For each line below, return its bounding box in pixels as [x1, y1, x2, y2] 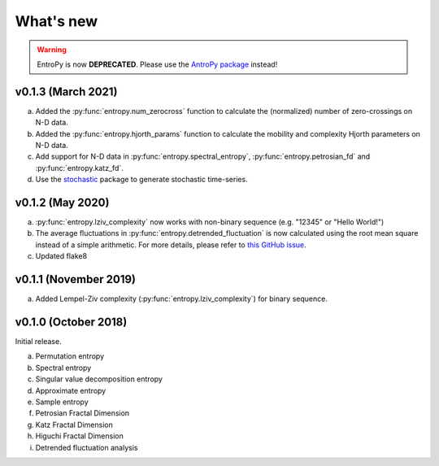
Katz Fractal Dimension [35, 420, 113, 429]
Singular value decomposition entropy [35, 374, 163, 384]
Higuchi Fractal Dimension [35, 431, 124, 441]
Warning [37, 45, 67, 54]
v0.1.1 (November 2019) [15, 272, 137, 286]
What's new [15, 12, 98, 30]
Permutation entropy [35, 351, 105, 361]
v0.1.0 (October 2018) [15, 315, 128, 329]
